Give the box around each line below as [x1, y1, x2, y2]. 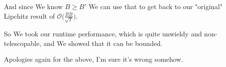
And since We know [4, 1, 63, 11]
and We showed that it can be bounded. [43, 38, 162, 48]
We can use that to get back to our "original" [88, 1, 223, 11]
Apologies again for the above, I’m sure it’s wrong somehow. [4, 54, 183, 64]
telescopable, [4, 38, 42, 48]
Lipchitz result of [4, 11, 55, 21]
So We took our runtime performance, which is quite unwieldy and [4, 29, 202, 39]
